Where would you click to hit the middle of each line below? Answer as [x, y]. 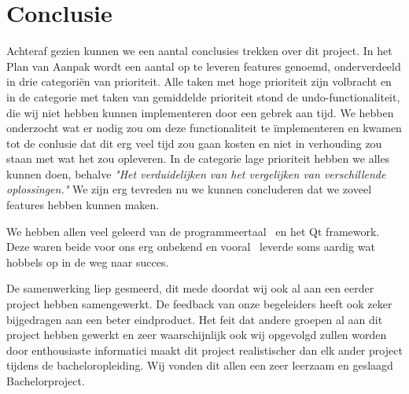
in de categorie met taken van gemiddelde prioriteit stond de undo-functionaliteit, [203, 96]
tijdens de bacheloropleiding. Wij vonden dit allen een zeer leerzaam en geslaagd [200, 365]
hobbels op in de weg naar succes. [88, 261]
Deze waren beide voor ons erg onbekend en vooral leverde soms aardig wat [191, 247]
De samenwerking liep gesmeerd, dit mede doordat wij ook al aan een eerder [190, 288]
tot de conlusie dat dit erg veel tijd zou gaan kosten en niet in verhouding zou [194, 143]
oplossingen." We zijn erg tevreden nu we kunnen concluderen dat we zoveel [189, 189]
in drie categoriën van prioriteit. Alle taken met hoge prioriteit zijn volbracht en [199, 81]
